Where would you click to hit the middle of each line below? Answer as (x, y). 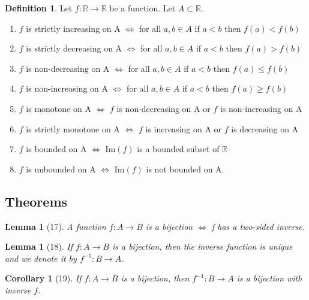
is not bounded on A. (185, 169)
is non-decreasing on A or (163, 108)
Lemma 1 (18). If (39, 246)
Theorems (36, 201)
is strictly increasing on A (73, 28)
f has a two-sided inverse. (258, 226)
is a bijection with (269, 278)
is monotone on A (58, 108)
